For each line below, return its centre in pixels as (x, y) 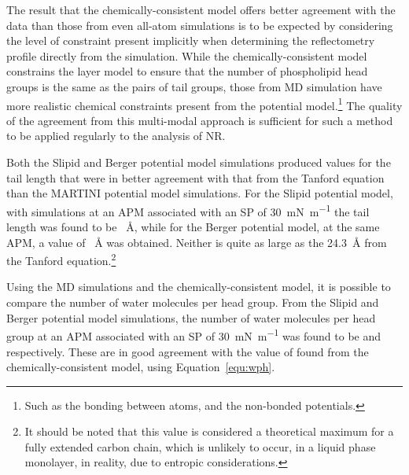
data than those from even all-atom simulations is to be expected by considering (200, 25)
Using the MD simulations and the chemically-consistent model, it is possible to (199, 287)
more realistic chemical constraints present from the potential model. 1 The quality (204, 104)
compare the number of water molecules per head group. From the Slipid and (193, 302)
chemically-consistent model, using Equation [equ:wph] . (141, 367)
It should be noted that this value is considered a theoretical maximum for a (209, 431)
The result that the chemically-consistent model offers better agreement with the (201, 9)
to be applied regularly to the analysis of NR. (116, 136)
